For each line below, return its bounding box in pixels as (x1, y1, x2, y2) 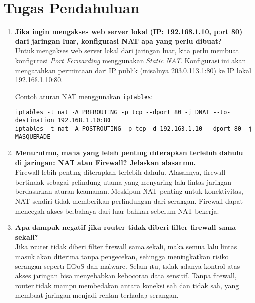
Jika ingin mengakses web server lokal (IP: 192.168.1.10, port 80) (15, 26, 243, 37)
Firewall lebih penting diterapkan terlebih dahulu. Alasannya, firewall (15, 167, 226, 177)
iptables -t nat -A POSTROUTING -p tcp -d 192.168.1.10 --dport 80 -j (15, 125, 252, 132)
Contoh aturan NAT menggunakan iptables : (15, 91, 153, 101)
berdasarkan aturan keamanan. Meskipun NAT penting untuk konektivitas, (15, 186, 243, 196)
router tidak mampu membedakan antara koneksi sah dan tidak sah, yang (15, 280, 239, 290)
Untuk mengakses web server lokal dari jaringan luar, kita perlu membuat (15, 45, 239, 56)
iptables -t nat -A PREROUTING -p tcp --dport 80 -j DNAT (15, 109, 210, 116)
